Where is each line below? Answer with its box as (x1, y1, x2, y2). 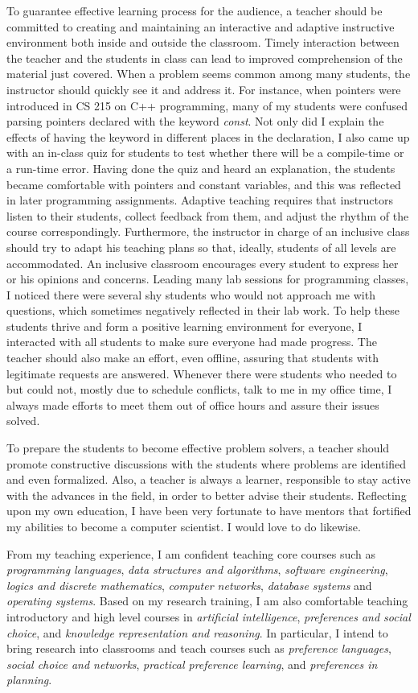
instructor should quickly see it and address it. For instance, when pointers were (6, 80, 401, 97)
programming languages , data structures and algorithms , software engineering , (6, 561, 388, 578)
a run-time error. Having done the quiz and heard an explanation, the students (6, 159, 395, 176)
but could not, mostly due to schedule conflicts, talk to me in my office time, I (6, 381, 392, 398)
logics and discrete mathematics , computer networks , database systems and (6, 576, 372, 593)
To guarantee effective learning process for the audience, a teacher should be (6, 2, 383, 19)
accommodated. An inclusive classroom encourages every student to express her (6, 254, 399, 271)
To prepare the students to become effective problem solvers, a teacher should (6, 439, 390, 456)
